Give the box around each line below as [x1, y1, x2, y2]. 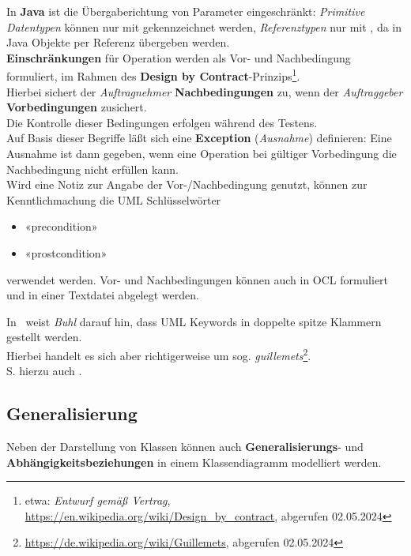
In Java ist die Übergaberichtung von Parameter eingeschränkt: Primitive [6, 3, 365, 19]
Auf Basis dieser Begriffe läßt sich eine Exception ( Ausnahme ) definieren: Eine [6, 130, 392, 146]
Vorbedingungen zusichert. [6, 99, 147, 115]
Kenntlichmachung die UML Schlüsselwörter [6, 191, 221, 208]
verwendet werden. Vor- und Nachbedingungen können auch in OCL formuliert [6, 271, 389, 287]
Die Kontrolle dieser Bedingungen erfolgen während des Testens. [6, 114, 318, 130]
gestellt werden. [6, 329, 82, 345]
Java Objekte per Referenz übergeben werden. [6, 34, 230, 51]
